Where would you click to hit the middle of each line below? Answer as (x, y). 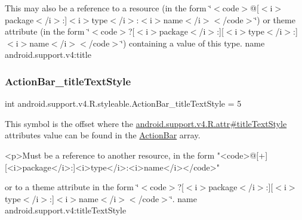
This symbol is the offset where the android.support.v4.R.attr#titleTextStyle (146, 123)
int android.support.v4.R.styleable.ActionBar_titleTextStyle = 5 (123, 103)
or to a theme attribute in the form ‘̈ (72, 187)
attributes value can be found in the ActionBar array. (103, 135)
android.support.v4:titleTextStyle (66, 210)
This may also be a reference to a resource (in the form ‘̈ (108, 8)
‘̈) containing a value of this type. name (193, 43)
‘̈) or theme (275, 19)
